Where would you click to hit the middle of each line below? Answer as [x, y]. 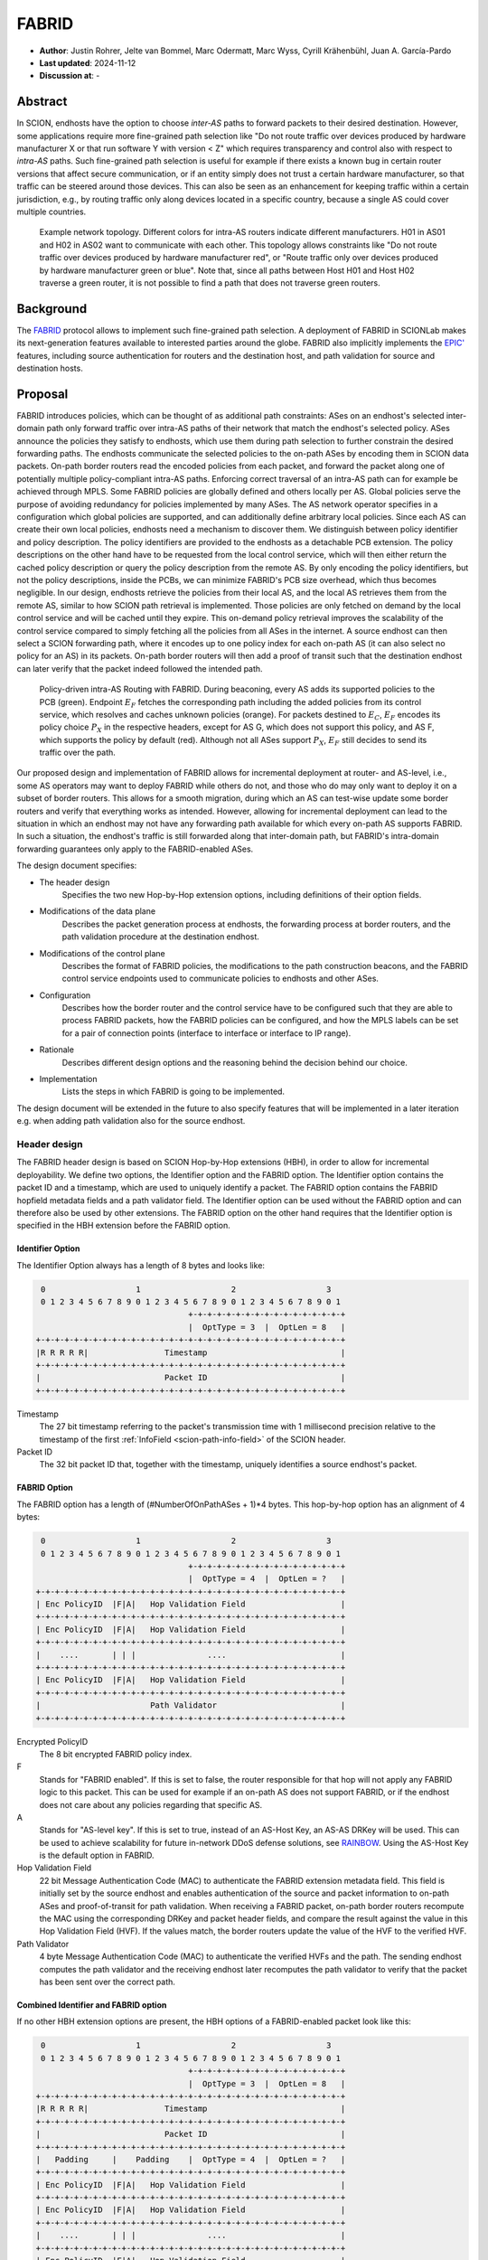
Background [52, 309]
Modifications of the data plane [98, 911]
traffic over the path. [78, 753]
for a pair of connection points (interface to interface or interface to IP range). [206, 1033]
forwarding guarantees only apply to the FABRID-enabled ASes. [135, 849]
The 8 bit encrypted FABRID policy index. [116, 1754]
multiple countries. [52, 212]
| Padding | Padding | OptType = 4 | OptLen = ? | [191, 2159]
